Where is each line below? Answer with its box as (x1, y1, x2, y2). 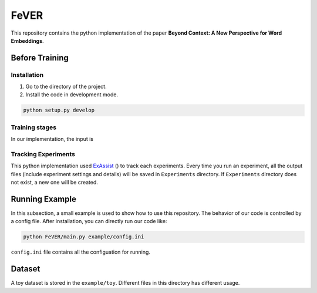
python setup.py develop (23, 107, 95, 114)
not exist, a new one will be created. (11, 179, 98, 186)
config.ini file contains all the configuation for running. (11, 248, 151, 255)
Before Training (11, 53, 69, 63)
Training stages (11, 123, 57, 132)
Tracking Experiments (11, 150, 76, 158)
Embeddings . (11, 37, 44, 44)
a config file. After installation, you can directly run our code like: (11, 218, 167, 225)
